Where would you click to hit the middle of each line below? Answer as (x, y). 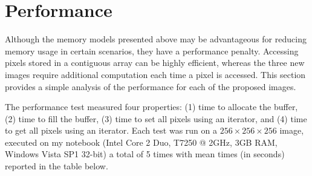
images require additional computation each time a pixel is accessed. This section (155, 74)
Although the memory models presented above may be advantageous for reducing (156, 39)
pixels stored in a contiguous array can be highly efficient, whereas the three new (155, 63)
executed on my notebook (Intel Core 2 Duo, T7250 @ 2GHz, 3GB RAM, (141, 142)
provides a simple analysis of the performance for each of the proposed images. (151, 86)
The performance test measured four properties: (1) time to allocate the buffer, (151, 107)
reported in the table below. (57, 166)
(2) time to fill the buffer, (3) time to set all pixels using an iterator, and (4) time (156, 118)
